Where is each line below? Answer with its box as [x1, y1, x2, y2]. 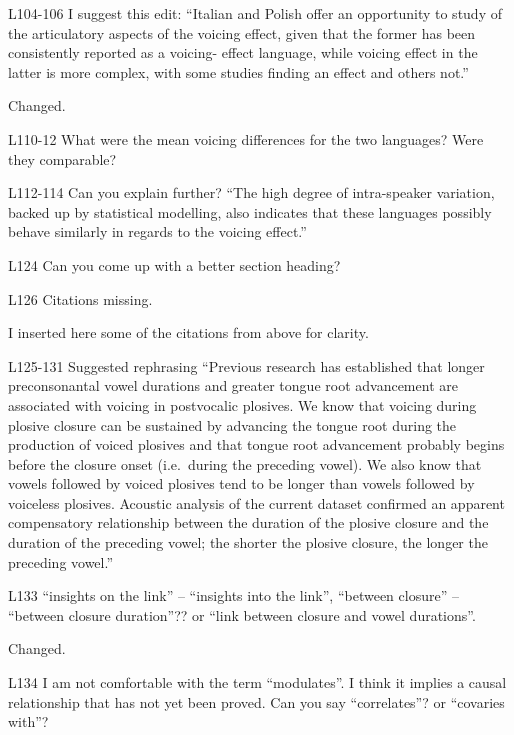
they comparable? [8, 148, 117, 169]
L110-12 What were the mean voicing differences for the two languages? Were [8, 128, 484, 149]
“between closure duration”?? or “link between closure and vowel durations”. [8, 604, 476, 625]
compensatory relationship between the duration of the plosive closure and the [8, 512, 489, 533]
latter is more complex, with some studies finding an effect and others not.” [8, 61, 469, 82]
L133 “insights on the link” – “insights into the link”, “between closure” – [8, 585, 459, 606]
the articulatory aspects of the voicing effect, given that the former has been [8, 22, 476, 43]
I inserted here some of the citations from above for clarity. [8, 322, 369, 343]
